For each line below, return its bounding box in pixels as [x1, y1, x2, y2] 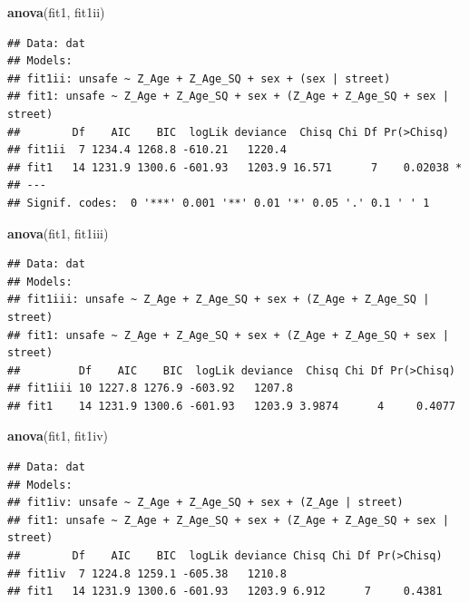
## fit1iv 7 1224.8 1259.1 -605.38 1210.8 [7, 567, 287, 580]
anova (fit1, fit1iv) [7, 426, 109, 445]
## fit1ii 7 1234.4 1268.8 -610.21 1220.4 [7, 143, 287, 157]
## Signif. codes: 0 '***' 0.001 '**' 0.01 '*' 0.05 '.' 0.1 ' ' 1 [7, 196, 430, 209]
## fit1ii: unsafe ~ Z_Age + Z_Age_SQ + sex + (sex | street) [7, 72, 391, 85]
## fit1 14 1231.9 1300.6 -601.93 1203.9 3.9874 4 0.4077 [7, 399, 455, 413]
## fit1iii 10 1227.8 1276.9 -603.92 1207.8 [7, 382, 293, 395]
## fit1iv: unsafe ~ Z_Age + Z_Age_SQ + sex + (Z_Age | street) [7, 496, 404, 510]
